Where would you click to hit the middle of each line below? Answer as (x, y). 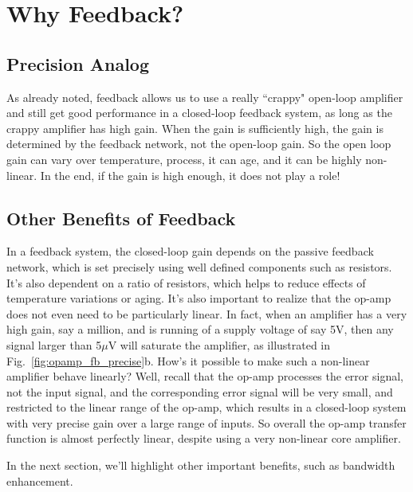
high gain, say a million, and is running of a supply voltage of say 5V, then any (200, 329)
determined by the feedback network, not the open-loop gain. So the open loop (199, 144)
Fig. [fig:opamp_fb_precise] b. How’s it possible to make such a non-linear (188, 360)
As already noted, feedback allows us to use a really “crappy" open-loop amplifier (205, 97)
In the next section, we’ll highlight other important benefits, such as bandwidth (201, 465)
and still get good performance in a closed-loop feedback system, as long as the (199, 113)
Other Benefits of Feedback (121, 218)
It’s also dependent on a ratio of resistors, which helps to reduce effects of (186, 282)
